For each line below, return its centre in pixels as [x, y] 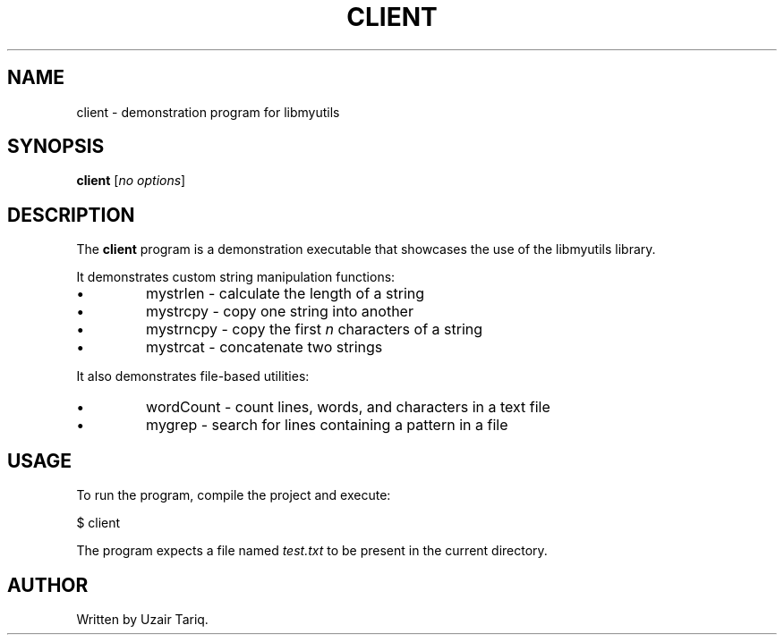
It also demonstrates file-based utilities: [193, 376]
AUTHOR [48, 585]
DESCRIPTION [71, 215]
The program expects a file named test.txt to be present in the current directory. [312, 551]
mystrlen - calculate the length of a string [285, 294]
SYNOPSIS [56, 147]
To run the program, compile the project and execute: [234, 495]
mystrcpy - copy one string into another [280, 312]
